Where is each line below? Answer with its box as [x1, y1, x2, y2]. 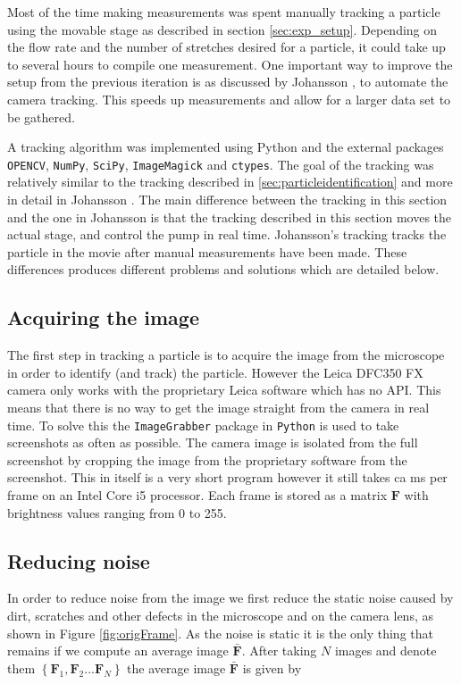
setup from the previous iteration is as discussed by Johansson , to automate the [7, 72, 448, 91]
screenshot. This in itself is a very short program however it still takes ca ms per [7, 468, 448, 487]
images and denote [334, 641, 437, 660]
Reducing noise [7, 546, 150, 574]
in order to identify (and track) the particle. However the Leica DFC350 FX [7, 363, 423, 381]
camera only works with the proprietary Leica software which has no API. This [7, 380, 441, 399]
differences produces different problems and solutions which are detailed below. [7, 260, 440, 279]
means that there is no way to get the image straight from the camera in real [7, 397, 430, 416]
